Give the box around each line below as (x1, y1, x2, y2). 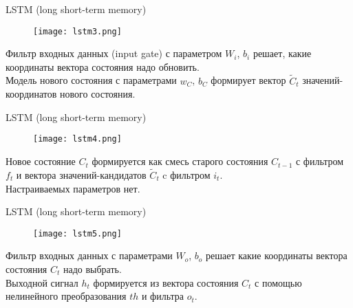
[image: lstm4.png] (33, 134, 122, 144)
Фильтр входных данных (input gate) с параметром (6, 46, 222, 60)
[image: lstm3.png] (33, 26, 122, 36)
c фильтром (162, 167, 211, 181)
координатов (6, 87, 57, 101)
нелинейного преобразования (6, 289, 127, 303)
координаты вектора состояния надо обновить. (6, 59, 200, 74)
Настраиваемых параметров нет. (6, 181, 140, 195)
